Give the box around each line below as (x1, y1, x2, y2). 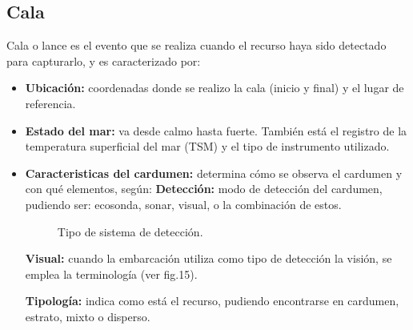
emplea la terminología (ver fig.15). (25, 265, 198, 282)
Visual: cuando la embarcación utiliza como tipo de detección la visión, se (25, 250, 392, 267)
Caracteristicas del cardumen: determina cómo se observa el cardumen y (25, 164, 403, 181)
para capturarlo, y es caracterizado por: (6, 52, 201, 69)
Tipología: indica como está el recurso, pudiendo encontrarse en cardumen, (25, 292, 399, 309)
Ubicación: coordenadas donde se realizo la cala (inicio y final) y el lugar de (25, 79, 404, 96)
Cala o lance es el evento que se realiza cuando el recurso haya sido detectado (6, 37, 387, 54)
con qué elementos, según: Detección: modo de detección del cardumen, (25, 180, 383, 197)
